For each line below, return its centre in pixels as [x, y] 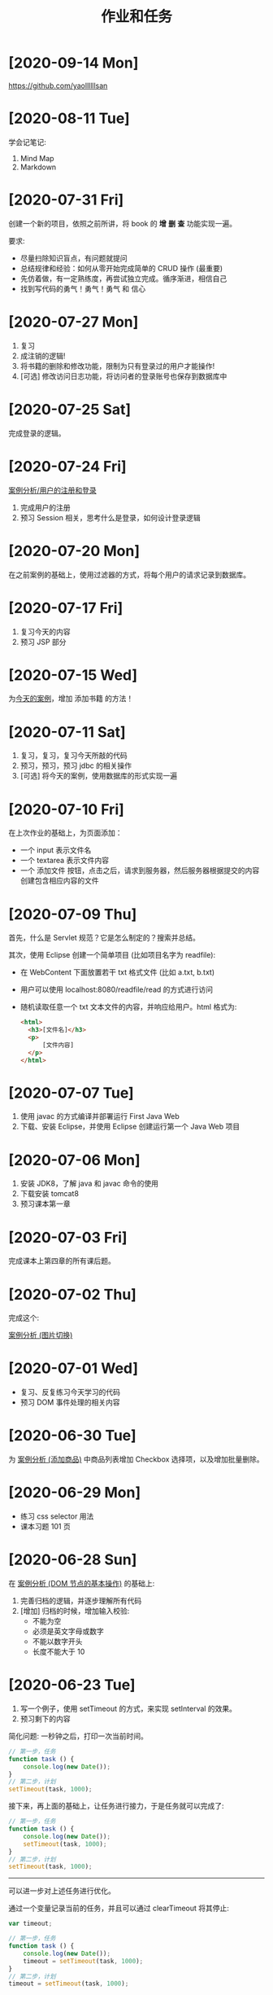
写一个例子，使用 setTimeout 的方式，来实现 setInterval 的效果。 [128, 1708]
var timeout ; [30, 1924]
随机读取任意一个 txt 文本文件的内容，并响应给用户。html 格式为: [128, 1007]
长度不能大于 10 [58, 1651]
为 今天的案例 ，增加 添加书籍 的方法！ [71, 699]
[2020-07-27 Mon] [74, 322]
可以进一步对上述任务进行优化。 [62, 1891]
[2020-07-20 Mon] [74, 551]
